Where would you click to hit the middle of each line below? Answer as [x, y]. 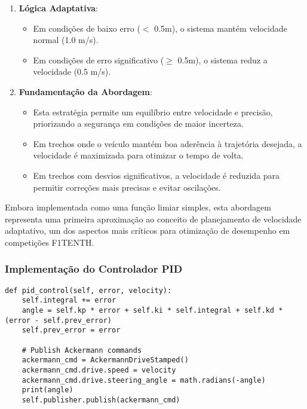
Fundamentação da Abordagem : [85, 91]
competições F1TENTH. [50, 242]
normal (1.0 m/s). [66, 40]
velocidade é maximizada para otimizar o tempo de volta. [138, 155]
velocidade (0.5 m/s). [72, 71]
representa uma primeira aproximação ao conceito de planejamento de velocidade [153, 219]
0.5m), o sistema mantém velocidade [221, 28]
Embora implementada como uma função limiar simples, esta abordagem [138, 207]
